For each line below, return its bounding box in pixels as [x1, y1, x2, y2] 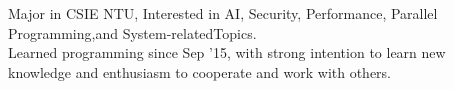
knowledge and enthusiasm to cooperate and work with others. [8, 61, 392, 82]
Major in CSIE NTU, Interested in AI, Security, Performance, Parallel [8, 3, 438, 23]
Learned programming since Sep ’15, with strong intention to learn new [8, 42, 446, 63]
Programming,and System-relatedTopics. [8, 22, 257, 43]
